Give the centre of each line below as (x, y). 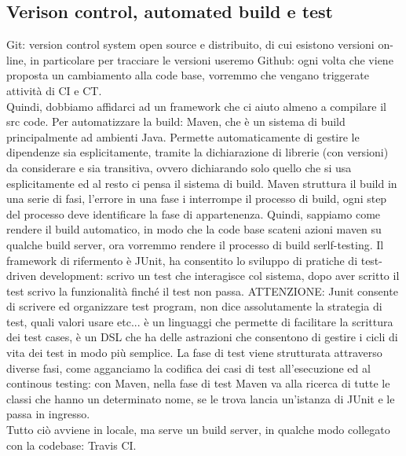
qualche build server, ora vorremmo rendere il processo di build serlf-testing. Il (195, 244)
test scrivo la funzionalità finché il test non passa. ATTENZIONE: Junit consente (202, 291)
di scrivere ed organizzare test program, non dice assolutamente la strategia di (194, 306)
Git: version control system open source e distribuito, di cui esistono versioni (190, 44)
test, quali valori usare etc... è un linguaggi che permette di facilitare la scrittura (200, 321)
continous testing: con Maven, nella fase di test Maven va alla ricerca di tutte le (198, 383)
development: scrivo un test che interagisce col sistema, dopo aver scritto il (219, 276)
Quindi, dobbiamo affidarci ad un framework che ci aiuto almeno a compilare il (196, 106)
